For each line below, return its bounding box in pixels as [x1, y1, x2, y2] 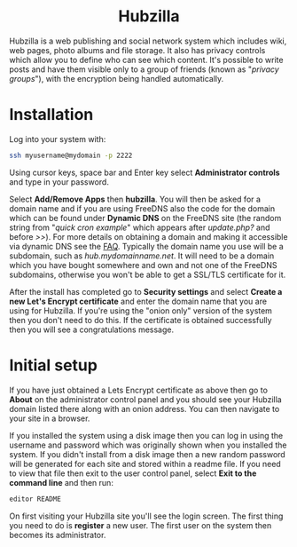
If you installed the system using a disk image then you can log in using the [9, 430, 284, 440]
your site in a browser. [9, 413, 90, 424]
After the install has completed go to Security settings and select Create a [9, 286, 283, 297]
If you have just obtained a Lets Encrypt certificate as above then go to [9, 384, 269, 395]
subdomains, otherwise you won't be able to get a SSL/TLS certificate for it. [9, 269, 286, 280]
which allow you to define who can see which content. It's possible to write [9, 54, 284, 65]
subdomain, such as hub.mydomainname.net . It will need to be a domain [9, 250, 275, 261]
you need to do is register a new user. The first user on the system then [9, 519, 272, 530]
